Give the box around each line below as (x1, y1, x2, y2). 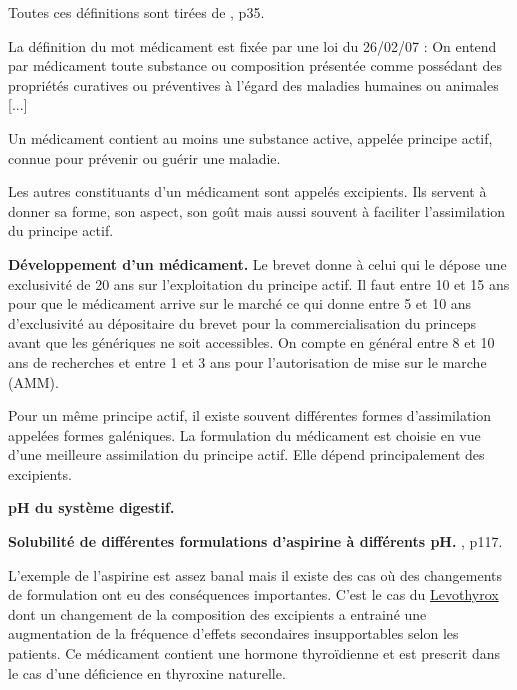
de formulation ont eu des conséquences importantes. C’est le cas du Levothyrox (8, 584, 499, 605)
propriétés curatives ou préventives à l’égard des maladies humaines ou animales (8, 74, 499, 95)
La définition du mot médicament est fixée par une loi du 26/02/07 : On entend (8, 35, 497, 56)
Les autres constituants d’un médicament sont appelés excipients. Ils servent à (8, 181, 487, 202)
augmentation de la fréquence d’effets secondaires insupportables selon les (8, 623, 459, 644)
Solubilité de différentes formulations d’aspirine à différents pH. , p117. (8, 531, 503, 552)
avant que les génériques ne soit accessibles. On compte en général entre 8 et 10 (8, 332, 495, 353)
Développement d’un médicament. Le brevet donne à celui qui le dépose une (8, 253, 507, 274)
